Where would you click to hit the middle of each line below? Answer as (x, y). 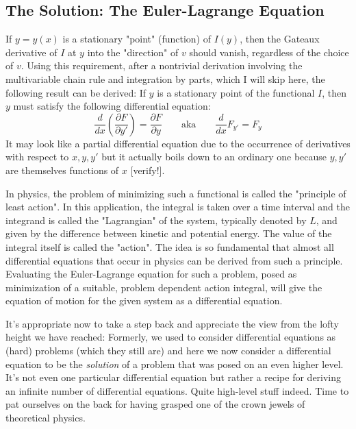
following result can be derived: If (76, 92)
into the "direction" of (133, 52)
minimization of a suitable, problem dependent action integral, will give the (164, 287)
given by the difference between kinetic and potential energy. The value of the (169, 233)
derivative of (31, 52)
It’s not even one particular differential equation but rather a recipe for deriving (174, 377)
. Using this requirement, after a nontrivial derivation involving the (162, 65)
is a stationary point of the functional (236, 92)
